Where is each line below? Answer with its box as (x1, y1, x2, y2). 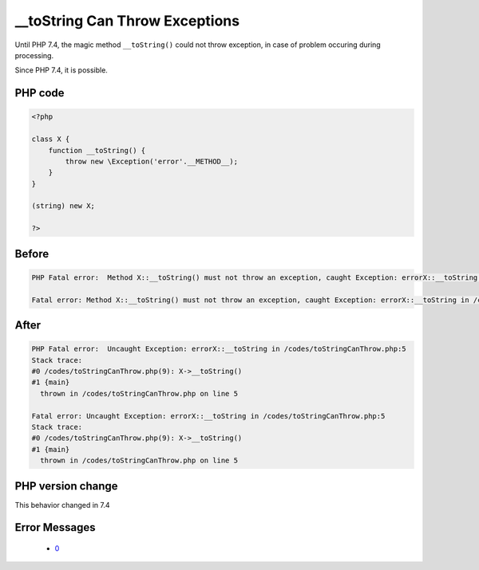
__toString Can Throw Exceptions (14, 12, 239, 29)
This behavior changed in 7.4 (14, 500, 111, 509)
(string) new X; (31, 202, 96, 210)
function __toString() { (48, 146, 146, 155)
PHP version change (14, 479, 119, 493)
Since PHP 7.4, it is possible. (14, 65, 108, 75)
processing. (14, 50, 54, 60)
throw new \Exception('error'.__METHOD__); (65, 156, 239, 166)
